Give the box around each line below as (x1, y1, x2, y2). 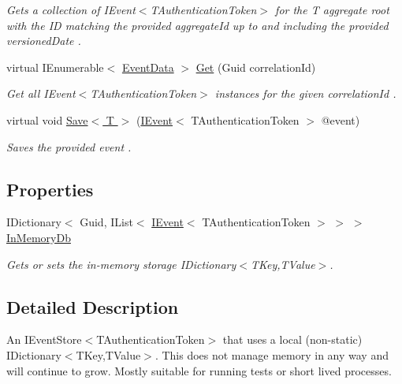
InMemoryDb (6, 229, 71, 245)
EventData (121, 58, 174, 75)
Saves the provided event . (6, 138, 132, 155)
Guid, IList (80, 214, 133, 230)
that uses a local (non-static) (222, 331, 363, 348)
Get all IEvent (6, 85, 76, 102)
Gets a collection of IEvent (6, 2, 136, 17)
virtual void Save (6, 111, 88, 128)
